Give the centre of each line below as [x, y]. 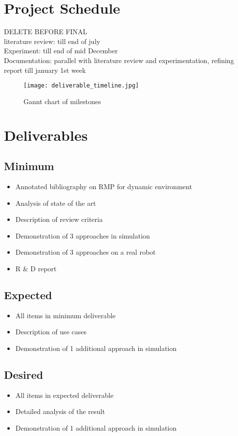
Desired [24, 374]
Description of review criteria [59, 219]
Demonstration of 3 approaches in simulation [83, 235]
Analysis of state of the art [56, 203]
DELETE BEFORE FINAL [46, 32]
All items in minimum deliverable [65, 315]
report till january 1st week [45, 70]
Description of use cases [51, 332]
